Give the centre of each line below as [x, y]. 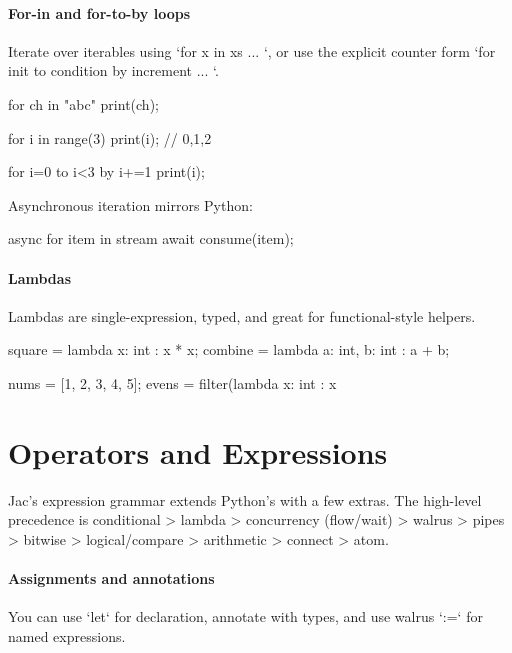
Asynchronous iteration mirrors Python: [130, 204]
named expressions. [67, 635]
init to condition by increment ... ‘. [113, 70]
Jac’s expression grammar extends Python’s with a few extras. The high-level [245, 499]
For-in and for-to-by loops [99, 12]
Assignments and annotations [111, 578]
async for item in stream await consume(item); [151, 238]
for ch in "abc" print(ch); [83, 103]
